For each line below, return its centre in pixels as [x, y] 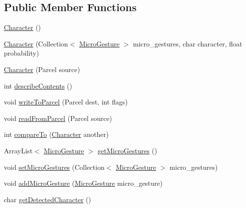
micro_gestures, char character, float [188, 43]
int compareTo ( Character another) [56, 134]
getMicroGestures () [127, 150]
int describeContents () [38, 85]
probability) [22, 53]
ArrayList [18, 150]
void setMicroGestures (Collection [54, 167]
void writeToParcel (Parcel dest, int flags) [66, 102]
